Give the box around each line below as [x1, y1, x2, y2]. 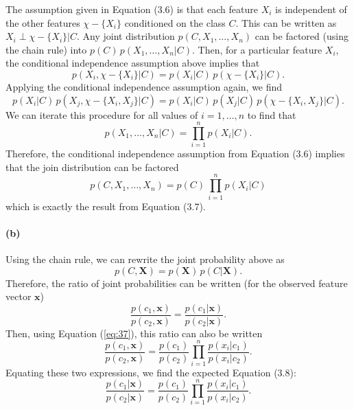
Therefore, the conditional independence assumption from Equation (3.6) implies [5, 146, 345, 161]
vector [5, 289, 32, 304]
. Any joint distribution [77, 29, 175, 43]
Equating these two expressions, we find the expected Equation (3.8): [5, 365, 296, 379]
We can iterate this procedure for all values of [5, 107, 198, 122]
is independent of [275, 2, 347, 16]
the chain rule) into [5, 42, 87, 56]
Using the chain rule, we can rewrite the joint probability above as [5, 251, 285, 266]
